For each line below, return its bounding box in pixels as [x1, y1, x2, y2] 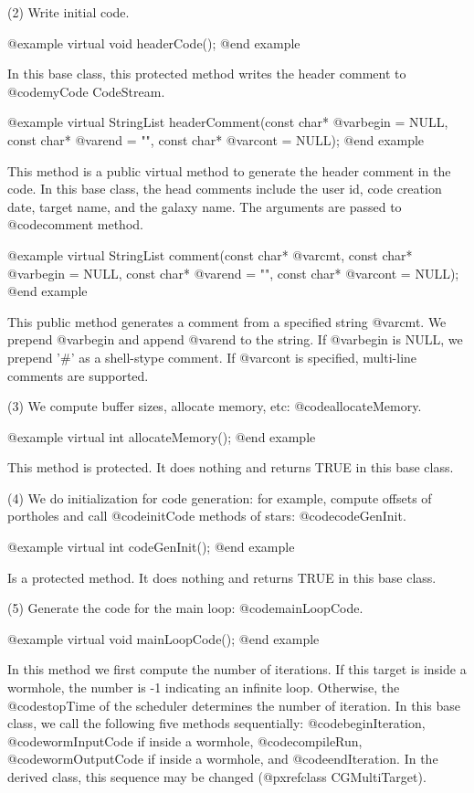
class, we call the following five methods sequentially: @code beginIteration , [7, 714, 426, 733]
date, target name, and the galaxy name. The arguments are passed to [7, 196, 402, 216]
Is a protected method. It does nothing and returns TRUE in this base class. [7, 567, 437, 587]
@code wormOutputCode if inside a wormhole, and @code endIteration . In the [7, 749, 438, 768]
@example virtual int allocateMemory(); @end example [7, 427, 316, 446]
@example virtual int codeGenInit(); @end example [7, 537, 295, 556]
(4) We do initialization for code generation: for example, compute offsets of [7, 488, 432, 507]
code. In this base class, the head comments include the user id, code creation [7, 179, 442, 198]
